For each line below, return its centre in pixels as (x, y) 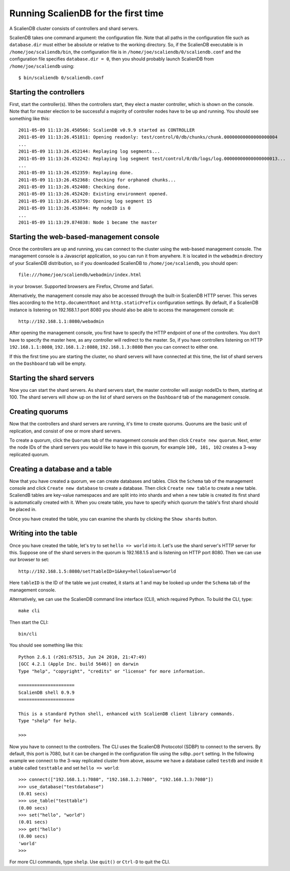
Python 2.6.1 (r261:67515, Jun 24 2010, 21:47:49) (83, 657)
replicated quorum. (29, 454)
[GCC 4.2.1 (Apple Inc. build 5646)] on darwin (79, 664)
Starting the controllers (47, 92)
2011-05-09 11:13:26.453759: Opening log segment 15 (85, 201)
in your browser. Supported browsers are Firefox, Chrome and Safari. (82, 286)
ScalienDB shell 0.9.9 (47, 692)
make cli (29, 611)
